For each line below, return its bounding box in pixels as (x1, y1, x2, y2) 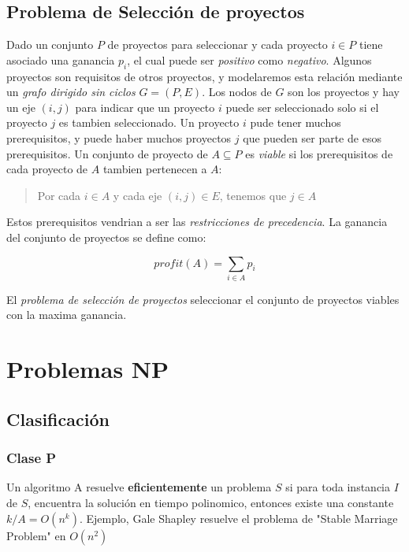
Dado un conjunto (6, 36, 94, 53)
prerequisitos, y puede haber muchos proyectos (6, 129, 232, 146)
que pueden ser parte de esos (243, 129, 381, 146)
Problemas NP (6, 353, 169, 385)
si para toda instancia (285, 479, 390, 495)
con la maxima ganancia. (6, 306, 127, 323)
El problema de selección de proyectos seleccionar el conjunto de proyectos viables (6, 291, 400, 307)
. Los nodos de (202, 83, 272, 100)
